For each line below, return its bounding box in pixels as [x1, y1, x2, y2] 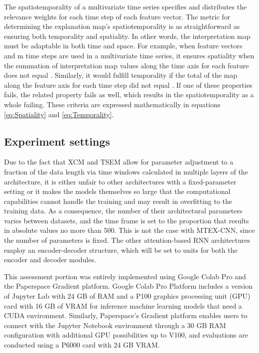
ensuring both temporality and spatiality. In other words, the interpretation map [4, 30, 251, 41]
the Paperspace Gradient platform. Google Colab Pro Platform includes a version [4, 281, 253, 291]
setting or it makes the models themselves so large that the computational [4, 186, 231, 196]
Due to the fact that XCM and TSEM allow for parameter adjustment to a [4, 157, 234, 167]
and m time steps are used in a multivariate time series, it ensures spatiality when [4, 50, 255, 60]
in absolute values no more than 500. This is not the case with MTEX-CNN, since [4, 225, 255, 235]
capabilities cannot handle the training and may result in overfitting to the [4, 195, 233, 206]
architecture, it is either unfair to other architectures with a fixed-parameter [4, 176, 237, 186]
